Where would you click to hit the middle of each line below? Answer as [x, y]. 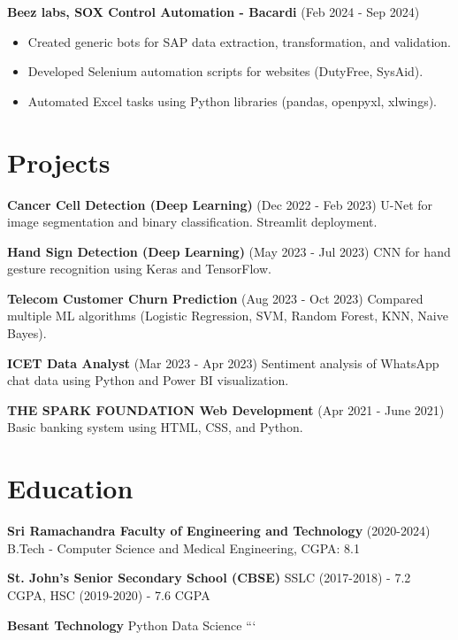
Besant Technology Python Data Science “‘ [132, 625]
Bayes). [27, 333]
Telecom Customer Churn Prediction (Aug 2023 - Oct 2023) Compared [215, 298]
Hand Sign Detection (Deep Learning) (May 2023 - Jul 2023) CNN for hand [229, 251]
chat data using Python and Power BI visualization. [148, 380]
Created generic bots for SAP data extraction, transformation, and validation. [239, 41]
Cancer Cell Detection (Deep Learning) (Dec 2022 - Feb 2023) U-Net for [220, 204]
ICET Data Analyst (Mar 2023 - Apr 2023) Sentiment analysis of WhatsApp [223, 362]
